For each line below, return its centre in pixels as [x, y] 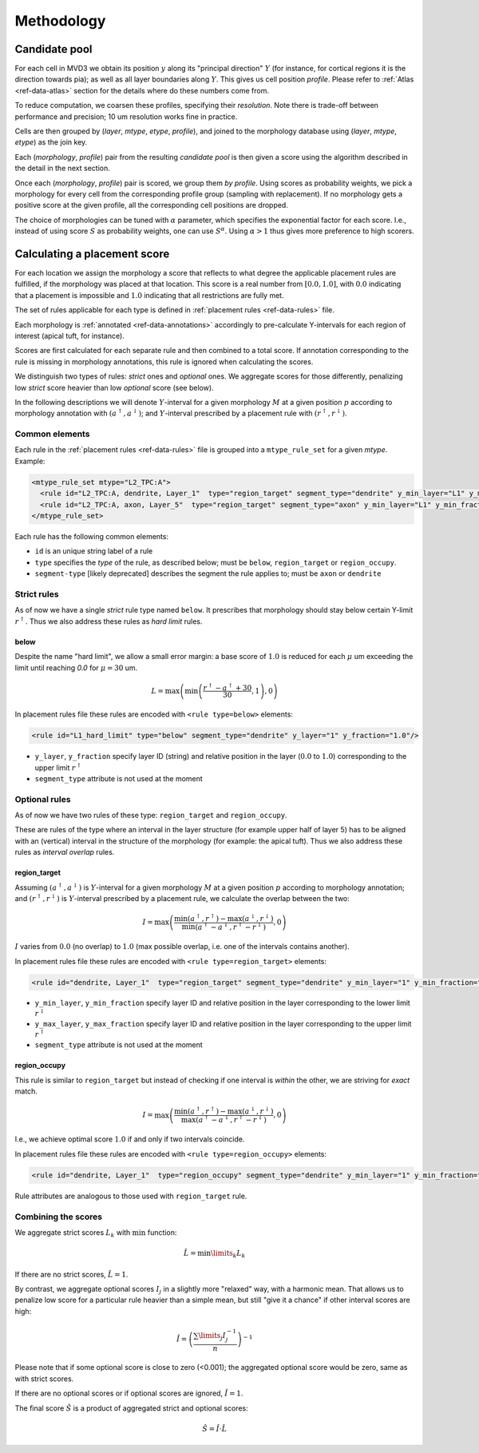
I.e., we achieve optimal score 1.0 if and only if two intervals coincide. [130, 1139]
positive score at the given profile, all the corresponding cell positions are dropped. [152, 205]
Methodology [60, 21]
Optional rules [43, 799]
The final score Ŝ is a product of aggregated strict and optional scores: [132, 1408]
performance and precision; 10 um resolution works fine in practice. [126, 117]
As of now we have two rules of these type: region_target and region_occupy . [151, 816]
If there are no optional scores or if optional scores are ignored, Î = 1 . [129, 1393]
